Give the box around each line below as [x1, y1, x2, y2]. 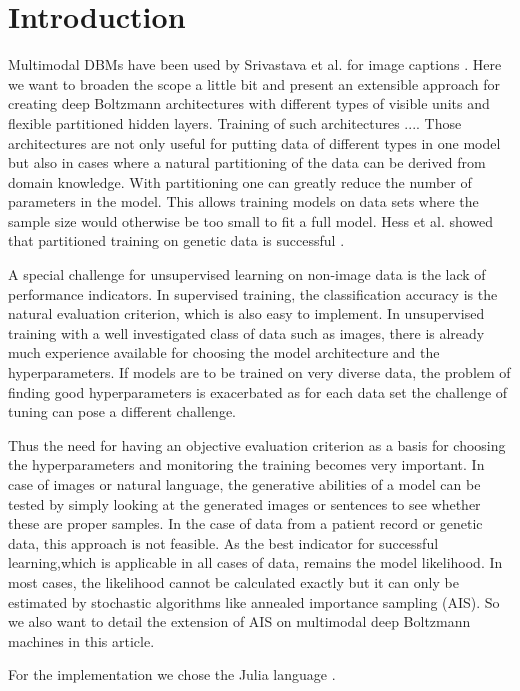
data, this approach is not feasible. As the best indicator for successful [8, 532, 439, 553]
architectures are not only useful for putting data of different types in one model [8, 132, 501, 153]
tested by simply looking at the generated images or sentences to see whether [8, 493, 481, 514]
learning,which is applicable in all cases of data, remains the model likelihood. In [8, 552, 503, 573]
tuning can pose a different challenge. [8, 401, 237, 422]
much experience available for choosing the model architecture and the [8, 342, 440, 363]
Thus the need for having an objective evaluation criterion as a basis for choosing [8, 434, 506, 455]
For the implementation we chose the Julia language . [8, 664, 336, 685]
